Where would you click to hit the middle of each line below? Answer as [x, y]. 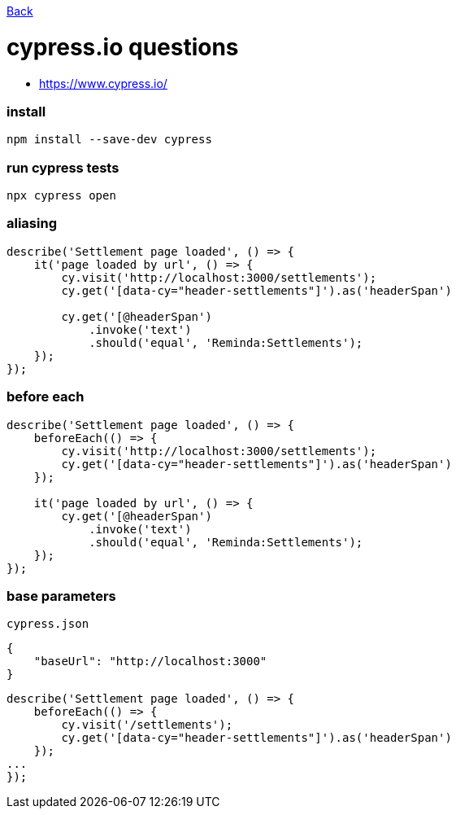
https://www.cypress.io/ [103, 83]
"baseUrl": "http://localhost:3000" [150, 662]
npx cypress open [61, 195]
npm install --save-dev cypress [109, 140]
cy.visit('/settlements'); [147, 725]
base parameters [61, 596]
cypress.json [48, 624]
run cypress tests [63, 167]
